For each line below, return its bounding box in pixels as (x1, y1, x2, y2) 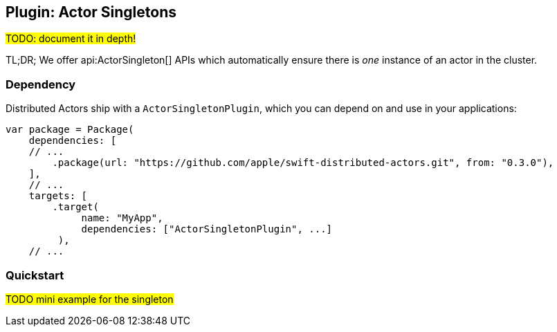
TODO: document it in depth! (6, 33, 136, 45)
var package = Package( (6, 124, 134, 136)
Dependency (6, 77, 76, 91)
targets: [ (28, 190, 88, 202)
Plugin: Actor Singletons (6, 3, 177, 21)
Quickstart (6, 268, 64, 282)
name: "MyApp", (81, 212, 163, 224)
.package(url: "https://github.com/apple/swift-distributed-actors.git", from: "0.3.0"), (52, 157, 554, 169)
